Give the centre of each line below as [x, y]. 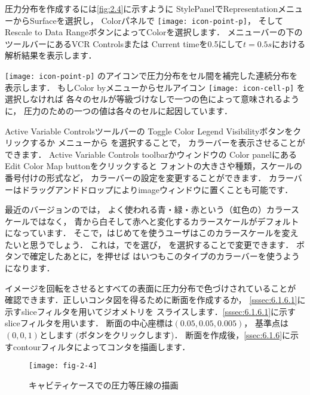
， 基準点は [266, 323]
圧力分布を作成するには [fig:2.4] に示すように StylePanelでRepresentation [142, 8]
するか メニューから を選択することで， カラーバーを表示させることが [167, 143]
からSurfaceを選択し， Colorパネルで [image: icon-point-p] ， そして [148, 20]
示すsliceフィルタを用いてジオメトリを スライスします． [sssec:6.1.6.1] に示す [151, 311]
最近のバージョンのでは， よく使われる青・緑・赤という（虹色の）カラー [148, 209]
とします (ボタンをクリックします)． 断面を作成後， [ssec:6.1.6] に [165, 335]
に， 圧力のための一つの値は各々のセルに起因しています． [119, 110]
